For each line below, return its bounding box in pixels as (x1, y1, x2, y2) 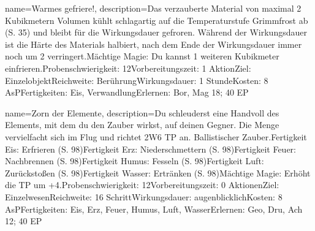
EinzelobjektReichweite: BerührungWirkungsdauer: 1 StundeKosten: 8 (5, 74, 268, 86)
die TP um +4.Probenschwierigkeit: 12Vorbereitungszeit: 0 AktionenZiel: (5, 178, 279, 191)
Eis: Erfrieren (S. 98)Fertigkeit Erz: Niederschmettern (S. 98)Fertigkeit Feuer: (5, 142, 296, 155)
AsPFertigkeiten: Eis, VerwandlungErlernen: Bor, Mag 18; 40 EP (5, 86, 249, 99)
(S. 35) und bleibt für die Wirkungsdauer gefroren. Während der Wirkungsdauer (5, 26, 307, 39)
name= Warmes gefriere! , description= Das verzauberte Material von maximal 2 (5, 2, 302, 14)
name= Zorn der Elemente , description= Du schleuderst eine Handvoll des (5, 106, 279, 119)
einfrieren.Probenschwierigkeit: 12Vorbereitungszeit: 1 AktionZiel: (5, 61, 251, 74)
